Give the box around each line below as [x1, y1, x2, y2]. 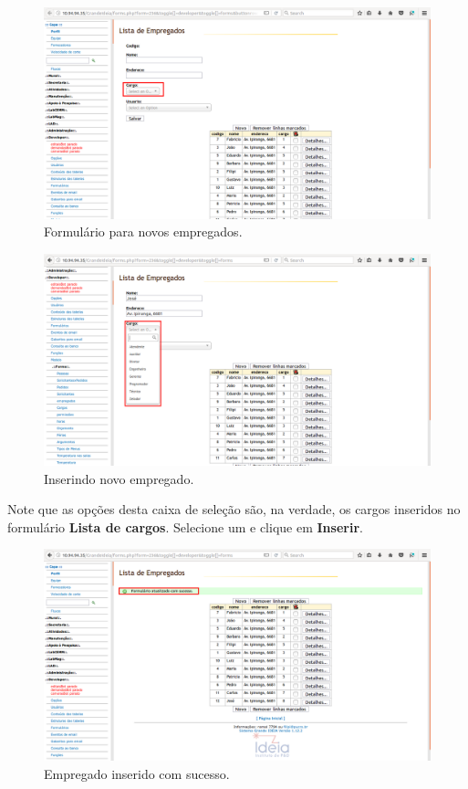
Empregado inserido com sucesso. [44, 763, 230, 783]
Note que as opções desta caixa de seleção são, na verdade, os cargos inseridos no [7, 500, 461, 519]
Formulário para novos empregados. [44, 222, 243, 241]
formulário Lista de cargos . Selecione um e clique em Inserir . [7, 517, 363, 536]
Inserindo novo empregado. [44, 468, 194, 488]
